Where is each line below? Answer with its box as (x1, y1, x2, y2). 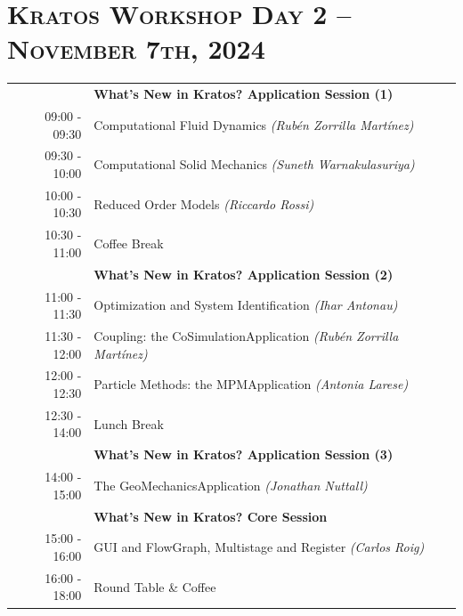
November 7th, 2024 (7, 30, 265, 67)
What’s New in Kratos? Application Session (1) (93, 85, 394, 103)
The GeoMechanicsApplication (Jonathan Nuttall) (93, 475, 368, 494)
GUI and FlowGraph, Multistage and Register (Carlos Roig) (93, 538, 425, 556)
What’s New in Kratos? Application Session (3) (93, 445, 394, 464)
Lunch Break (93, 414, 164, 433)
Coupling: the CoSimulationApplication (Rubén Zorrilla (93, 326, 399, 344)
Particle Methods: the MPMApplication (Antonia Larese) (93, 375, 409, 393)
